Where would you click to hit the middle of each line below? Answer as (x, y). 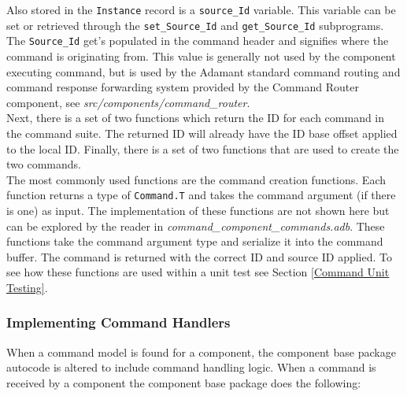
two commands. (44, 164)
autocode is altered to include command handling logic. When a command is (191, 367)
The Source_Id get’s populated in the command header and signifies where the (198, 41)
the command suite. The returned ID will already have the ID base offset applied (202, 133)
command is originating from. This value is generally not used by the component (201, 56)
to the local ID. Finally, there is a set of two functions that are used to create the (203, 148)
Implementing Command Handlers (118, 322)
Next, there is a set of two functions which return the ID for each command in (196, 118)
